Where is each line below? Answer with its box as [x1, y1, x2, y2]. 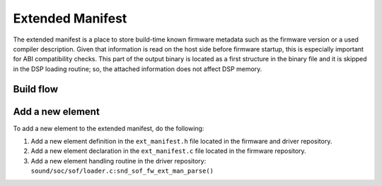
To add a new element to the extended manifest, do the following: [13, 124, 204, 132]
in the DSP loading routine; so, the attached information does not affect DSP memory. [13, 64, 262, 73]
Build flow [13, 83, 59, 95]
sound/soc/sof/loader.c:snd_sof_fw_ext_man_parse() [30, 167, 214, 175]
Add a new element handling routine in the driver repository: [30, 156, 207, 165]
